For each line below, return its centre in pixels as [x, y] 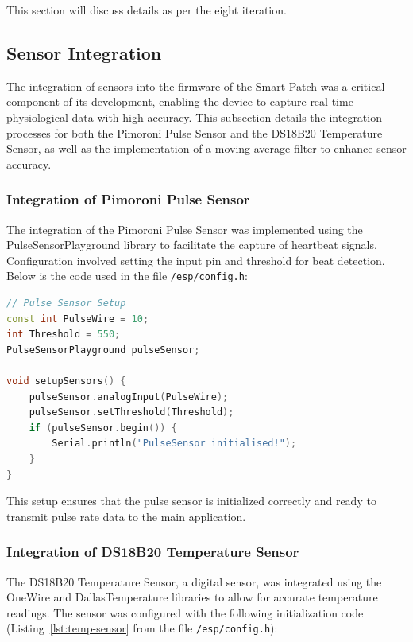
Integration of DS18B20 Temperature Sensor [153, 552]
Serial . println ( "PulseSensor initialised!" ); [174, 444]
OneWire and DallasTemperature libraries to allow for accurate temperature [192, 597]
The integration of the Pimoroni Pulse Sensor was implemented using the [185, 229]
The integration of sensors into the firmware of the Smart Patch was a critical [196, 86]
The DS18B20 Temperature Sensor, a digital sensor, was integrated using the [194, 581]
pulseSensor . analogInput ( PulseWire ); [129, 397]
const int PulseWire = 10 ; [78, 319]
